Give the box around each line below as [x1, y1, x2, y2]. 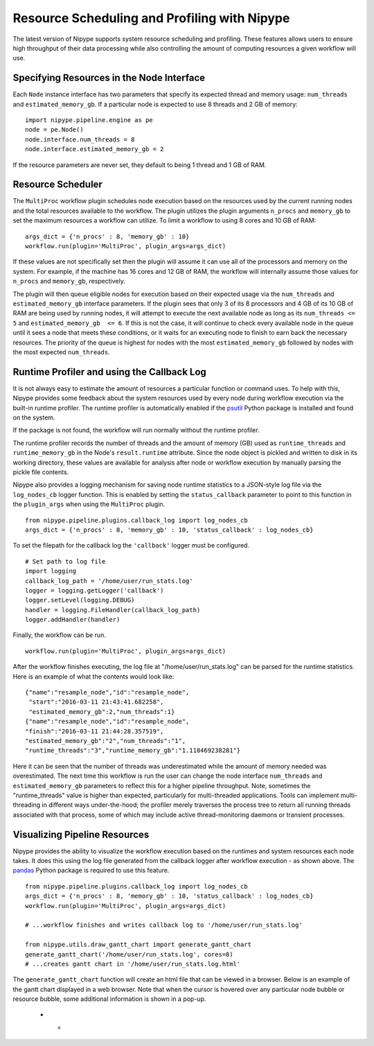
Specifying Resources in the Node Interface [12, 72, 206, 84]
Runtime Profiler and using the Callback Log [12, 366, 207, 378]
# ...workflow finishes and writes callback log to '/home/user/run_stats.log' [25, 921, 303, 929]
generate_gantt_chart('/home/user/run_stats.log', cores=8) [25, 950, 233, 958]
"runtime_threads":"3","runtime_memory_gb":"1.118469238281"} [25, 747, 241, 755]
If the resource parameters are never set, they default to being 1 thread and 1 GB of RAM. [12, 160, 267, 169]
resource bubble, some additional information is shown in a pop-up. [12, 995, 206, 1003]
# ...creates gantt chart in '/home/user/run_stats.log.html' [25, 960, 241, 968]
